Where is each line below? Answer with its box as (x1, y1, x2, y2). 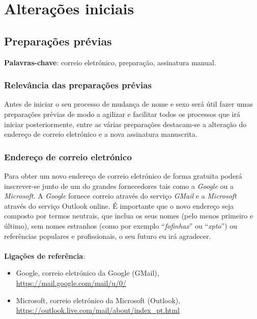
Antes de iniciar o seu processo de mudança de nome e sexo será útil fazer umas (4, 99, 253, 109)
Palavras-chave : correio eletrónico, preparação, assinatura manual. (4, 57, 216, 67)
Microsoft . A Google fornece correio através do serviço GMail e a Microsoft (4, 190, 237, 201)
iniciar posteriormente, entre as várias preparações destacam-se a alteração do (4, 118, 247, 129)
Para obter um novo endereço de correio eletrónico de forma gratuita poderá (4, 170, 242, 181)
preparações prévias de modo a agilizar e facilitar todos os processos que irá (4, 108, 240, 119)
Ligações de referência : (4, 250, 85, 261)
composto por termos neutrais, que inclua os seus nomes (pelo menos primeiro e (4, 210, 253, 221)
